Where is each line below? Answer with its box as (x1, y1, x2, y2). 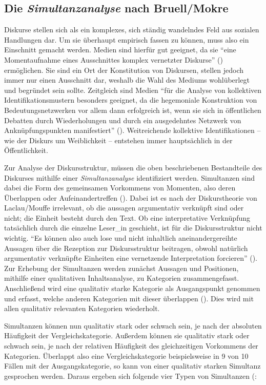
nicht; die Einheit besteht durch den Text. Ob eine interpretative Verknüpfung (4, 212, 250, 223)
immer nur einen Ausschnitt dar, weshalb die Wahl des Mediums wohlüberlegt (4, 74, 250, 85)
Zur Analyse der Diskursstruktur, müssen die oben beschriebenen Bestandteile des (4, 162, 262, 172)
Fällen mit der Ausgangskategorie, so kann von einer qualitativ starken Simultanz (4, 360, 261, 371)
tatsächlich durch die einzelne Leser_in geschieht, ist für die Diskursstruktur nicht (4, 222, 262, 233)
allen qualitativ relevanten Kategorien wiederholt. (4, 303, 160, 314)
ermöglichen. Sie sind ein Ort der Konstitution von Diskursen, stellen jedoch (4, 64, 244, 75)
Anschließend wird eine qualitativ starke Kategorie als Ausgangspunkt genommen (4, 283, 260, 294)
